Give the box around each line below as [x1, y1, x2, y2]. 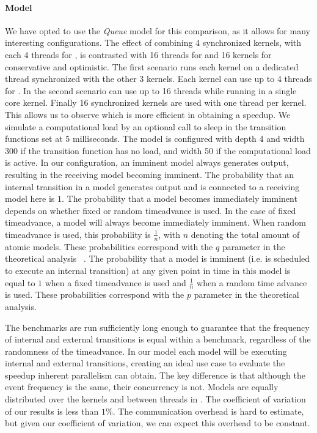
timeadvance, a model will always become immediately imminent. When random [5, 216, 306, 229]
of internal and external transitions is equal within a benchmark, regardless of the [5, 333, 311, 346]
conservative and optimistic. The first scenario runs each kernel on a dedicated [5, 60, 299, 73]
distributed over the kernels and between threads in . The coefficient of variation [5, 393, 306, 405]
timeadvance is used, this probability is [5, 228, 151, 240]
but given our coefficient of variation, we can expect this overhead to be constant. [5, 416, 310, 429]
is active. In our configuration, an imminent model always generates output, [5, 156, 289, 169]
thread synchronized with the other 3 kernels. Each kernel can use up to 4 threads [5, 72, 312, 85]
